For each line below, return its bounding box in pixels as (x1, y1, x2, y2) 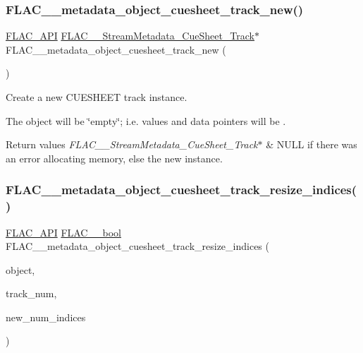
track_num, (6, 286, 57, 301)
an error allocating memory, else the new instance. (6, 150, 223, 165)
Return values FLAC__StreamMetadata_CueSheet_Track (6, 137, 258, 152)
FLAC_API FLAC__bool (6, 225, 121, 239)
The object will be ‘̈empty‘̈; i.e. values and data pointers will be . (6, 113, 286, 128)
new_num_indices (6, 309, 86, 324)
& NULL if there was (266, 137, 357, 152)
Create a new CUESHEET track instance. (6, 90, 187, 104)
